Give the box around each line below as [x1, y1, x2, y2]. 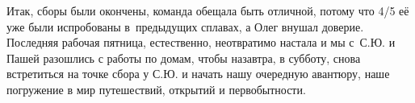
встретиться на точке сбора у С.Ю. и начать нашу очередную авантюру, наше [6, 65, 390, 82]
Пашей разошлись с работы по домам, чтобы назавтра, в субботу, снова [6, 49, 361, 66]
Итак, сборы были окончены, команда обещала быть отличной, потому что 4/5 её [6, 2, 409, 19]
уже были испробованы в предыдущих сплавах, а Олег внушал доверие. [6, 18, 364, 35]
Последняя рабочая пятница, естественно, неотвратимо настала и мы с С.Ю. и [6, 34, 396, 51]
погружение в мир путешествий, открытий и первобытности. [6, 80, 306, 97]
